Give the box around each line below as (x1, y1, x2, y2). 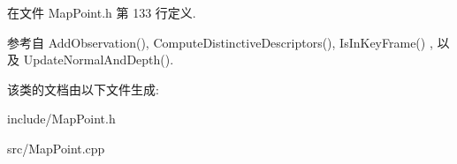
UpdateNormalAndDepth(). (23, 50, 174, 69)
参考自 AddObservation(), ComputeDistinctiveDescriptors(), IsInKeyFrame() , (7, 33, 433, 51)
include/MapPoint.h (7, 109, 116, 128)
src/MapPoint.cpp (7, 138, 105, 157)
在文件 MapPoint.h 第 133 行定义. (7, 4, 196, 21)
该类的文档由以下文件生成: (7, 79, 159, 98)
